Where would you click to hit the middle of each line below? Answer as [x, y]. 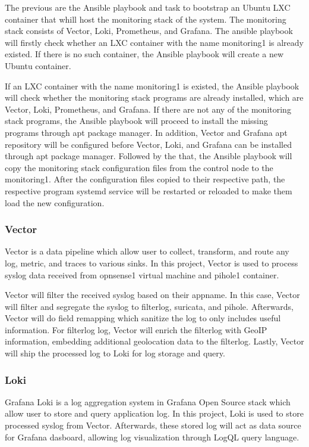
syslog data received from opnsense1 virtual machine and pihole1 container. [142, 274]
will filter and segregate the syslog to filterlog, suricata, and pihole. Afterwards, [149, 306]
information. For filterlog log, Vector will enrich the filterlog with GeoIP [136, 329]
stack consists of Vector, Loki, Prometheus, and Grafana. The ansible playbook [149, 31]
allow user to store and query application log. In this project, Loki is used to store [154, 413]
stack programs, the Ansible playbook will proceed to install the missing [136, 121]
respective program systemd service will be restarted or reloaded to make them [149, 190]
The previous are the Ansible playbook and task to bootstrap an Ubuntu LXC [148, 7]
